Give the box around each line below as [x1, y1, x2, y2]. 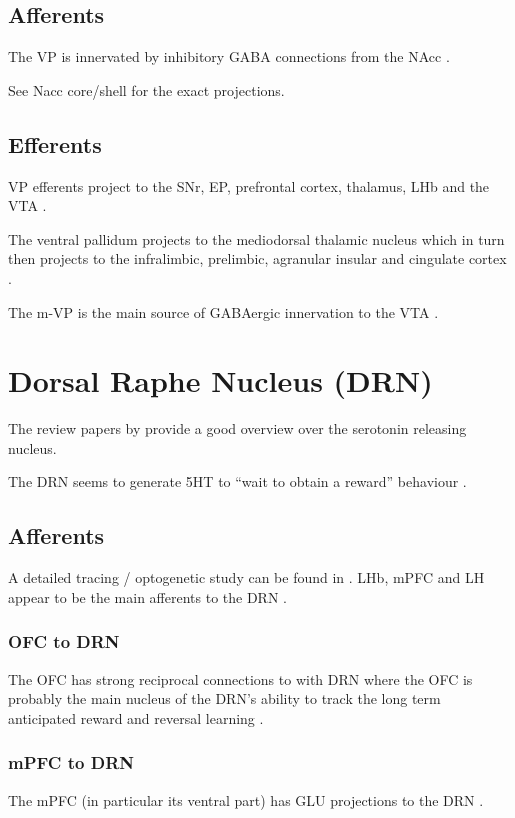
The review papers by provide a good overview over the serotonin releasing [8, 418, 467, 439]
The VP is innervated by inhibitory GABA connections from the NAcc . [8, 46, 450, 67]
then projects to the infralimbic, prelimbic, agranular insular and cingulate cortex [8, 248, 507, 269]
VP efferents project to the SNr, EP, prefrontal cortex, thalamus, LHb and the [8, 175, 490, 196]
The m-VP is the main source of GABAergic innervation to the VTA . [8, 301, 439, 322]
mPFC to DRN [8, 750, 134, 775]
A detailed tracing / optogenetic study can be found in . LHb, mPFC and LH [8, 567, 485, 588]
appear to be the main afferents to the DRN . [8, 586, 287, 607]
